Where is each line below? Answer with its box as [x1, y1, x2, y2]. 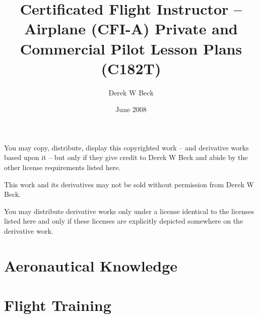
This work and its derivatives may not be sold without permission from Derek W [4, 179, 254, 189]
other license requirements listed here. [4, 162, 121, 173]
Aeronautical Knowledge [4, 255, 178, 276]
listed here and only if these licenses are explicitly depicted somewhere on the [4, 216, 243, 226]
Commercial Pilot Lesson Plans [20, 38, 242, 59]
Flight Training [4, 295, 111, 315]
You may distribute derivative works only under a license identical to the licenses [4, 205, 254, 216]
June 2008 [115, 104, 147, 115]
